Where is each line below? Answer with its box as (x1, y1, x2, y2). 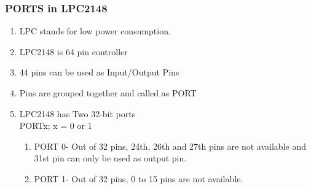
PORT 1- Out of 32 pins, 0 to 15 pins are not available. (34, 172, 243, 185)
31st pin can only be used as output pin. (34, 152, 187, 164)
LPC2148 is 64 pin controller (19, 45, 128, 58)
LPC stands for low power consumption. (19, 25, 171, 37)
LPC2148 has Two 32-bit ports (19, 107, 136, 120)
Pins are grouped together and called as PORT (19, 87, 197, 99)
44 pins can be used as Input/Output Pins (19, 66, 179, 79)
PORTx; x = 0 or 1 (19, 119, 92, 132)
